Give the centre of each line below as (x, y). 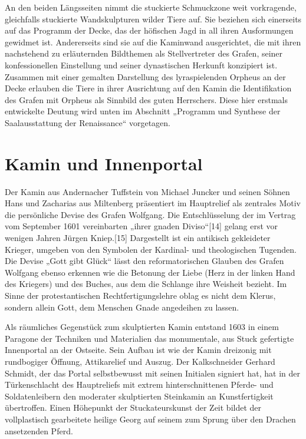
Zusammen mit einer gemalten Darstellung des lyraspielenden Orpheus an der (145, 76)
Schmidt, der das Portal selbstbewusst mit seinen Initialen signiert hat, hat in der (153, 373)
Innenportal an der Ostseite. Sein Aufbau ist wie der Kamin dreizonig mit (138, 350)
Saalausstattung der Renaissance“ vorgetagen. (88, 122)
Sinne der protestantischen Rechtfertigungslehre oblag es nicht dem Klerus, (140, 295)
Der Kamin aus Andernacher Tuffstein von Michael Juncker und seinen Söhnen (147, 191)
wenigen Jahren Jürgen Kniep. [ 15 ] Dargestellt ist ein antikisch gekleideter (138, 238)
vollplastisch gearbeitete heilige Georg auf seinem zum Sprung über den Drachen (150, 419)
